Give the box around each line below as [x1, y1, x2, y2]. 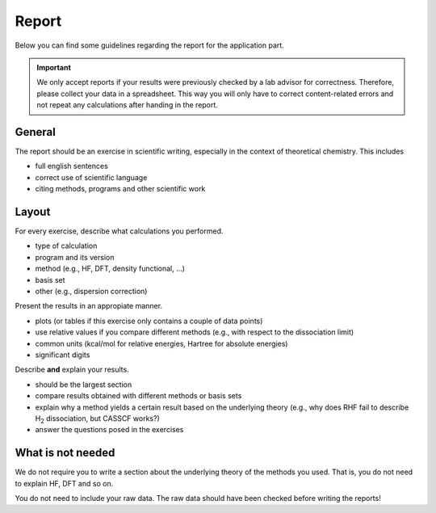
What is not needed [15, 446, 115, 460]
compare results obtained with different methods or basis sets [35, 391, 242, 401]
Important [36, 62, 72, 72]
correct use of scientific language [35, 172, 148, 182]
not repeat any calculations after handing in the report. [36, 100, 218, 110]
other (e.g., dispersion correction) [35, 287, 148, 296]
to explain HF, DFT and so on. [15, 478, 114, 488]
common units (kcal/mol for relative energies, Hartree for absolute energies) [35, 338, 288, 348]
